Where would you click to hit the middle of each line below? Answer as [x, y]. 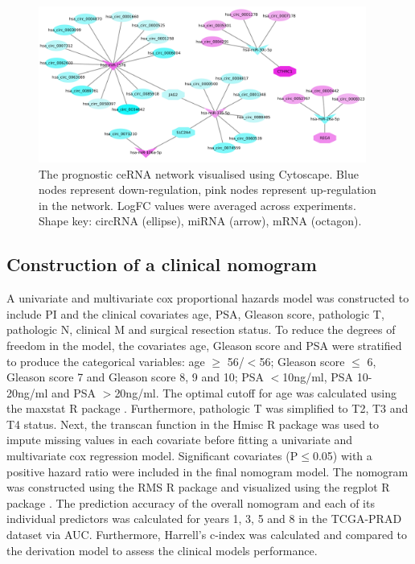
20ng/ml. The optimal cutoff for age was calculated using [255, 392]
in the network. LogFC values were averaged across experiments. [197, 205]
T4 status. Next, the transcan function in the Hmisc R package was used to [193, 424]
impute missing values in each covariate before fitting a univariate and [180, 440]
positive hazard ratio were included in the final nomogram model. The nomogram [207, 471]
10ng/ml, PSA [318, 377]
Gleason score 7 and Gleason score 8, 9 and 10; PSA [136, 377]
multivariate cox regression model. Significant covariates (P [152, 456]
